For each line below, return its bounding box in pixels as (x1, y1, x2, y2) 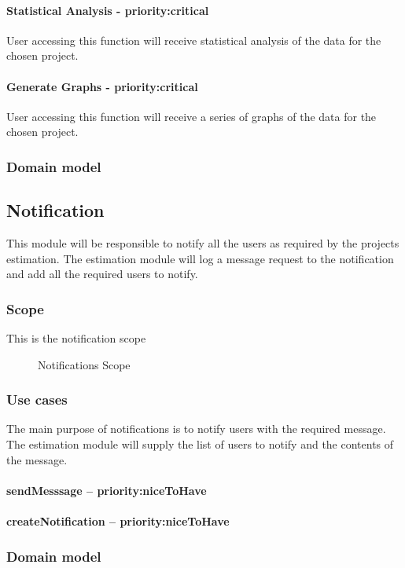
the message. (6, 451, 68, 467)
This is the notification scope (6, 330, 146, 346)
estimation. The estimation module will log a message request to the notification (6, 250, 394, 266)
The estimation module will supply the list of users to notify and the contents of (6, 436, 394, 453)
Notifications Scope (38, 356, 131, 372)
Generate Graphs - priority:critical (6, 78, 198, 94)
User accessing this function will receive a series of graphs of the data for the (6, 108, 377, 124)
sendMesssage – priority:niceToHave (6, 482, 207, 498)
